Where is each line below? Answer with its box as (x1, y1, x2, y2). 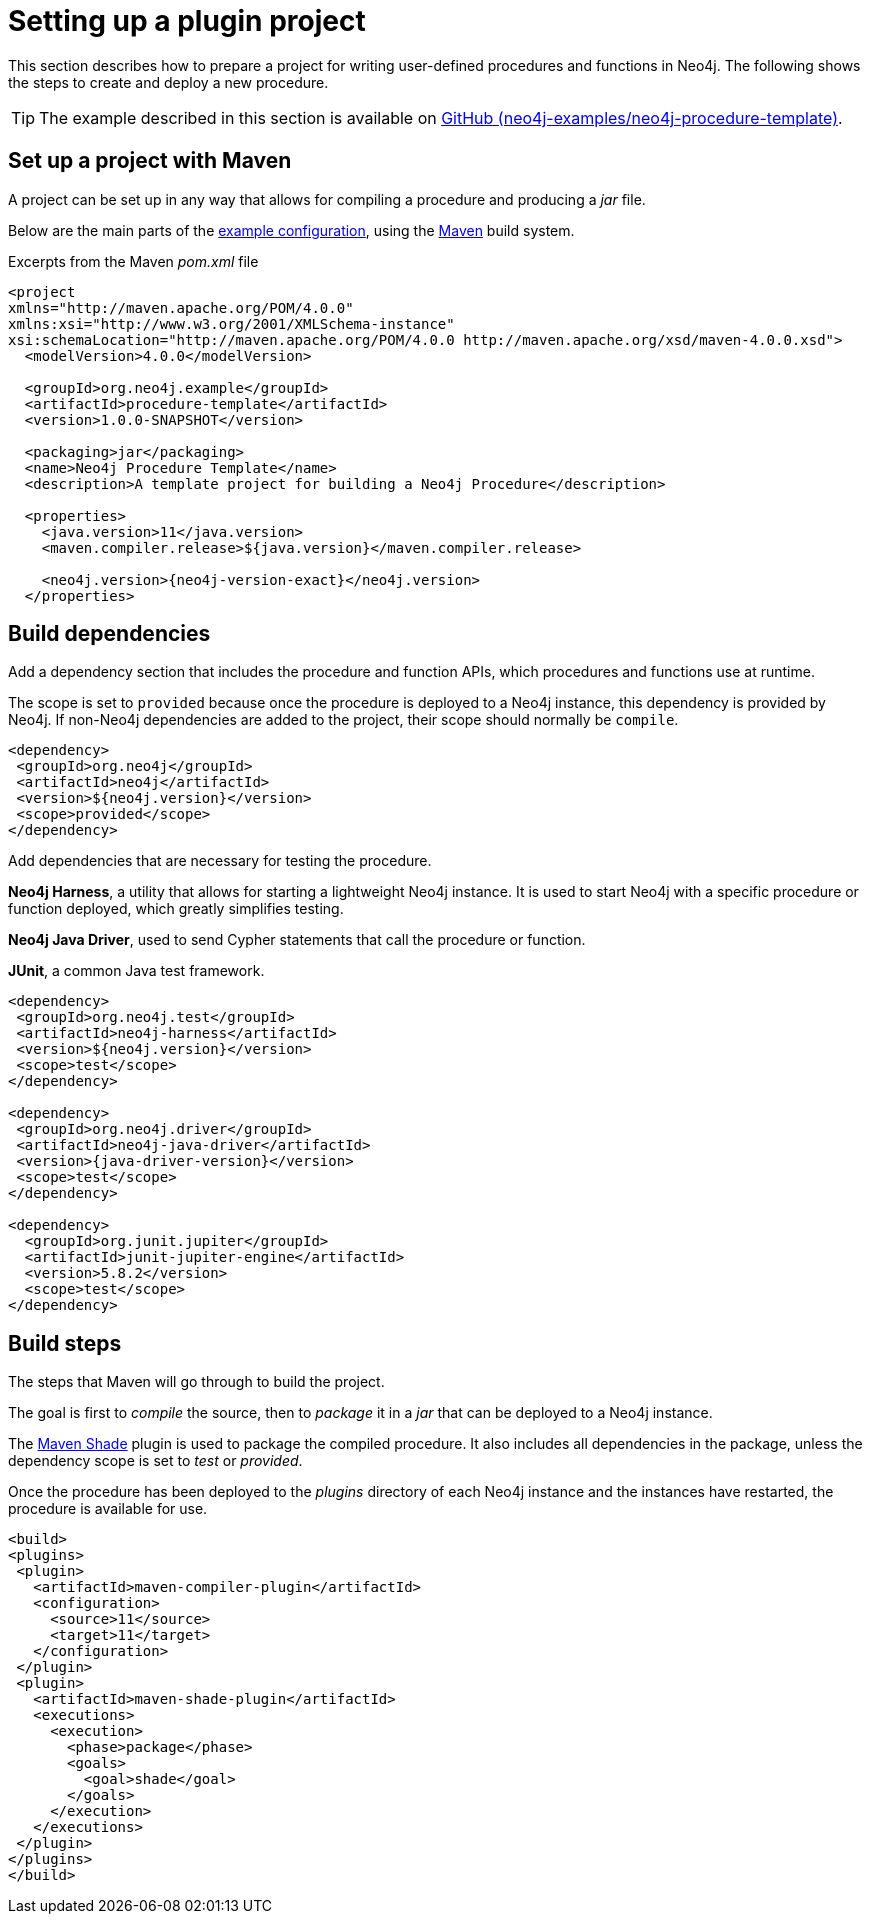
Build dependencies (8, 621, 211, 647)
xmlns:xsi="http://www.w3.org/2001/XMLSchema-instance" (8, 315, 455, 332)
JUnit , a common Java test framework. (8, 962, 265, 980)
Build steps (8, 1330, 122, 1356)
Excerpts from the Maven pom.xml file (8, 252, 259, 270)
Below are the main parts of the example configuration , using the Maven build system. (8, 221, 575, 239)
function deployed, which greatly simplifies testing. (8, 900, 344, 918)
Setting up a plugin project (8, 4, 366, 38)
